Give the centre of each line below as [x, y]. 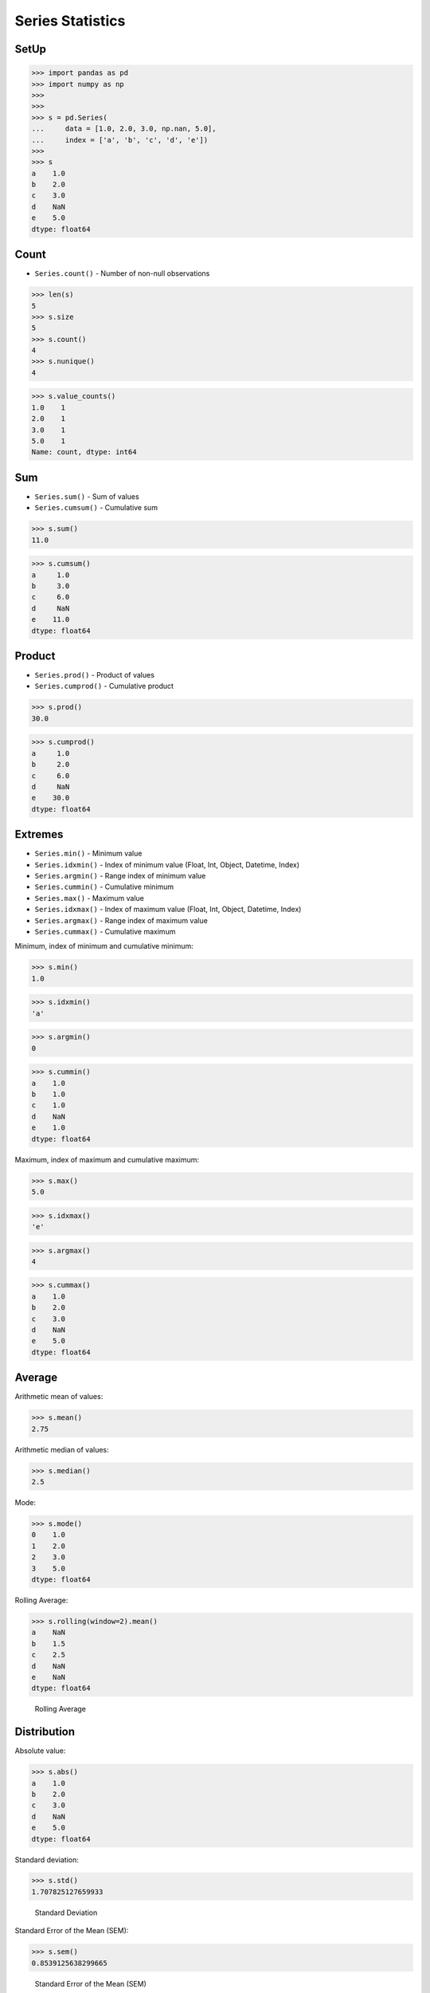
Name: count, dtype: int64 [84, 452]
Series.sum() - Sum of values [87, 496]
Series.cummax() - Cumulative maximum [105, 931]
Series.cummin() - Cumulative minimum [104, 887]
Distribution [45, 1732]
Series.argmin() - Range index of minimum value [120, 876]
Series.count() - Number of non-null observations [122, 273]
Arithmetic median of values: [62, 1449]
